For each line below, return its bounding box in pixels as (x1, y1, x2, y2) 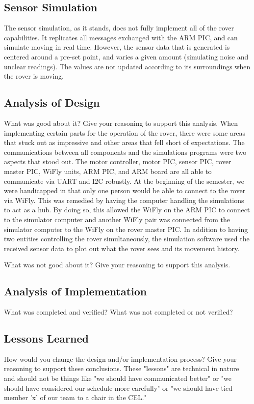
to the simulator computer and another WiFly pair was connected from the (4, 214, 230, 224)
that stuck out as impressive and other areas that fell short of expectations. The (4, 137, 245, 147)
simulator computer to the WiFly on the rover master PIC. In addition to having (4, 224, 248, 234)
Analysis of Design (4, 95, 100, 110)
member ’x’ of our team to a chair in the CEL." (4, 392, 147, 403)
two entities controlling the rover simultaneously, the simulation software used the (4, 233, 250, 244)
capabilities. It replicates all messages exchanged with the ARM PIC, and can (4, 32, 238, 42)
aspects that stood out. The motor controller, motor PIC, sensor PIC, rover (4, 156, 231, 167)
